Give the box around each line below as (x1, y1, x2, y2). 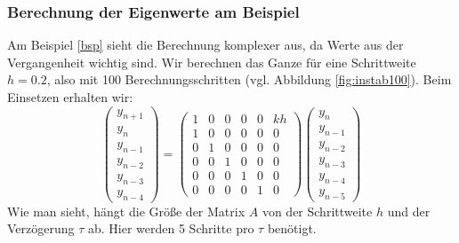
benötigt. (267, 219, 317, 238)
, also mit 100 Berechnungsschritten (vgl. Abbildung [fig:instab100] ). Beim (46, 70, 452, 89)
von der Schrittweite (262, 201, 373, 220)
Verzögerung (7, 219, 75, 238)
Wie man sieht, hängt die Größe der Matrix (7, 201, 246, 220)
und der (387, 201, 431, 220)
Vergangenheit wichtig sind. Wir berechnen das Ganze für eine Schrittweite (7, 52, 416, 71)
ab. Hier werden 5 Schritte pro (87, 219, 254, 238)
